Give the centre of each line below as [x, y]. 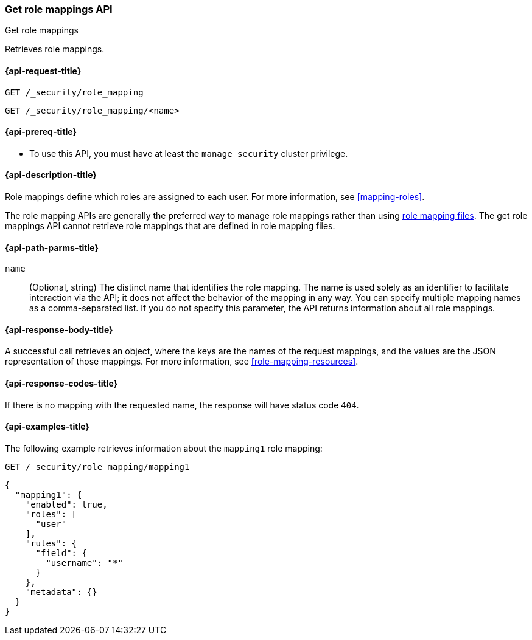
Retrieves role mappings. [55, 49]
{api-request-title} [43, 71]
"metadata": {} [61, 592]
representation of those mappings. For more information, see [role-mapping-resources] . [182, 362]
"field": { [61, 553]
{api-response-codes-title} [61, 384]
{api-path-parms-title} [52, 247]
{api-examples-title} [47, 427]
